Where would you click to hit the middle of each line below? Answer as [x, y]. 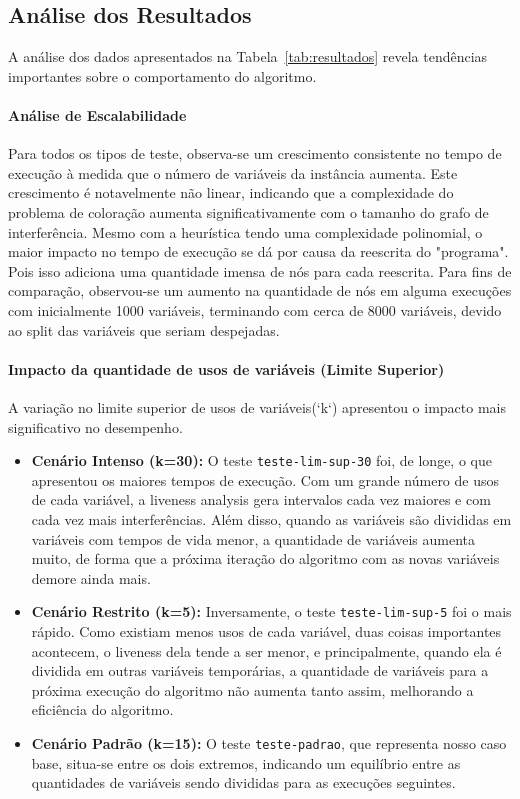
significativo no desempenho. [95, 426]
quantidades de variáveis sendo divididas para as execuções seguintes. [243, 782]
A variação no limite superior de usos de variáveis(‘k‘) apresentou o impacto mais [257, 406]
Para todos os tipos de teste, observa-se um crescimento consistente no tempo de [255, 153]
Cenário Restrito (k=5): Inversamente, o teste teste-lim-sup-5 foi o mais [271, 611]
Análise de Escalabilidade [97, 114]
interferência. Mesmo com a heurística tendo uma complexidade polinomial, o [245, 231]
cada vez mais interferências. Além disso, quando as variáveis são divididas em [271, 518]
